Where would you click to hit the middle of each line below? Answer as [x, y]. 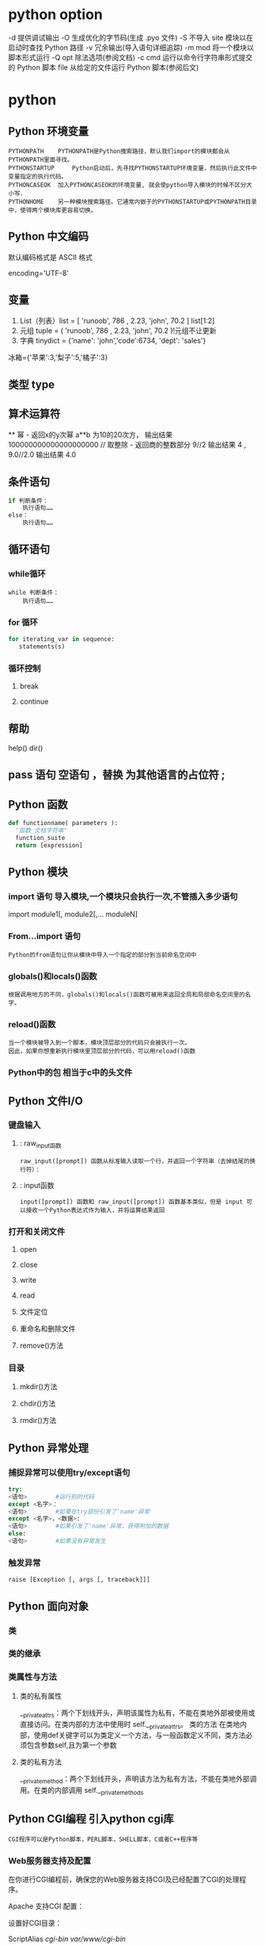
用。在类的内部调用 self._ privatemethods [81, 1791]
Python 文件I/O [45, 1101]
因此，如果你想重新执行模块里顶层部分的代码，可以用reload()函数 [102, 1051]
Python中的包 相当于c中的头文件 [70, 1072]
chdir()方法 [38, 1404]
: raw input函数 [40, 1144]
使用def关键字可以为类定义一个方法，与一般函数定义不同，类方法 [140, 1736]
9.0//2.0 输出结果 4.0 [42, 455]
